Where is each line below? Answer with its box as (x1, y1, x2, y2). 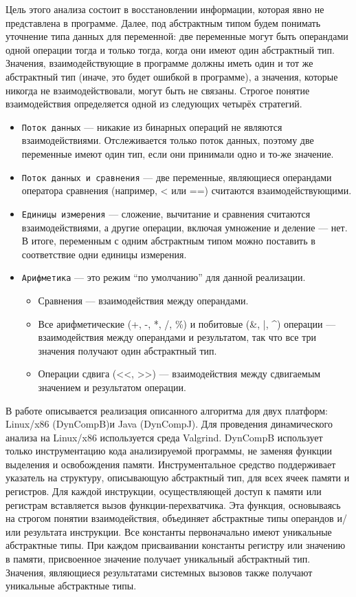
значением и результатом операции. (38, 379, 186, 394)
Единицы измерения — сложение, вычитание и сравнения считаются (21, 206, 311, 220)
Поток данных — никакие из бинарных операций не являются (21, 119, 282, 134)
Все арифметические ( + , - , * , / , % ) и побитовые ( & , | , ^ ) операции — (38, 316, 336, 331)
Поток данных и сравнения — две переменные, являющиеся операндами (21, 169, 332, 184)
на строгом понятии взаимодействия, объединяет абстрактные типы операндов (5, 511, 334, 525)
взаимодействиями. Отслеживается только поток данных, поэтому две (21, 133, 314, 147)
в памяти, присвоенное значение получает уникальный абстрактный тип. (5, 552, 311, 566)
